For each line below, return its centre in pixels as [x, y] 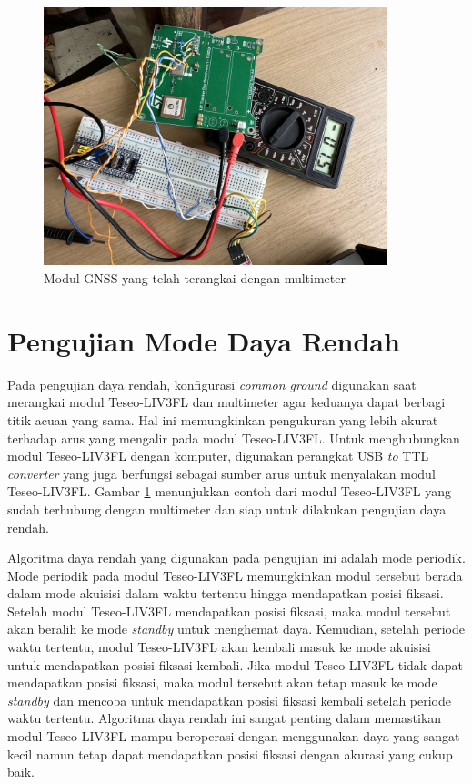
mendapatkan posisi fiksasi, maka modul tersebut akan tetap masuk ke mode [222, 682]
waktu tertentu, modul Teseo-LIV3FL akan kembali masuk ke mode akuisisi [219, 647]
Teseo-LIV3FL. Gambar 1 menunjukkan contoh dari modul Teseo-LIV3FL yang [229, 491]
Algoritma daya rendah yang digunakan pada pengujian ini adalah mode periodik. [236, 558]
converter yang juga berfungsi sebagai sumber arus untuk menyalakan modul [221, 473]
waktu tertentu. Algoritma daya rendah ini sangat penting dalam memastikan [225, 718]
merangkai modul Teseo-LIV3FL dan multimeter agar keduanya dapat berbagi [226, 402]
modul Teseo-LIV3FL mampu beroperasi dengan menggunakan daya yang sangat [234, 736]
